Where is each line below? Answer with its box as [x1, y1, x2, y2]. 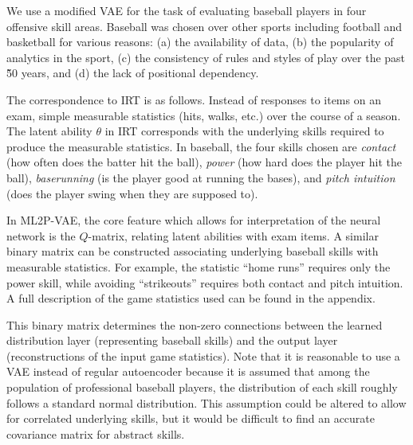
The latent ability [6, 123, 92, 139]
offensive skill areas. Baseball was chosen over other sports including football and [6, 18, 403, 34]
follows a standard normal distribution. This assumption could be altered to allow [6, 394, 407, 411]
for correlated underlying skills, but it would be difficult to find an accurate [6, 410, 376, 427]
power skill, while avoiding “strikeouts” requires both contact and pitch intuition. [6, 274, 403, 291]
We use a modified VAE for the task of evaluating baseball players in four [6, 2, 367, 18]
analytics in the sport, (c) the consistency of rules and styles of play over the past [6, 49, 406, 65]
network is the [6, 227, 76, 244]
